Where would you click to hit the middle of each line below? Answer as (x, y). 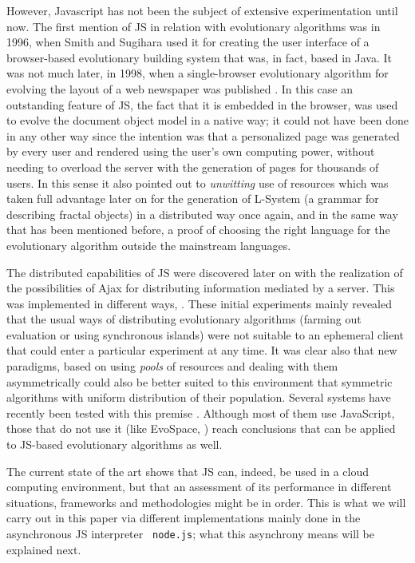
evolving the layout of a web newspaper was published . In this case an (180, 88)
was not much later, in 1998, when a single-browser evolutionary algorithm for (198, 73)
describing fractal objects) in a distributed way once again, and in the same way (202, 214)
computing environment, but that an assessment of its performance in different (199, 487)
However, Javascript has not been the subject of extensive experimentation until (202, 10)
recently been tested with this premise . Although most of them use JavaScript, (201, 412)
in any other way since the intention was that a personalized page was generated (203, 135)
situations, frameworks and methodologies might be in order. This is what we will (206, 502)
